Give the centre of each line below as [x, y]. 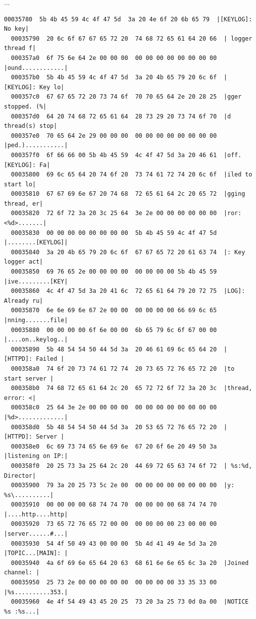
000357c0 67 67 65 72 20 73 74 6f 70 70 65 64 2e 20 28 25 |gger [126, 97]
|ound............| [36, 68]
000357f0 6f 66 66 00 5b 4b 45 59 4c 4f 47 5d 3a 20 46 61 [114, 155]
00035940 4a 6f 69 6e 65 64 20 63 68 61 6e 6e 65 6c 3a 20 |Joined [130, 563]
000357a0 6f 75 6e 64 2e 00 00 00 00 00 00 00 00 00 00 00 [114, 58]
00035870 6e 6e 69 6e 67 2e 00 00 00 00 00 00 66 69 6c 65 [114, 310]
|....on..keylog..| [36, 340]
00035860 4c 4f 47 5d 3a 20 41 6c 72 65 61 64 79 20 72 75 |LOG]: [128, 291]
